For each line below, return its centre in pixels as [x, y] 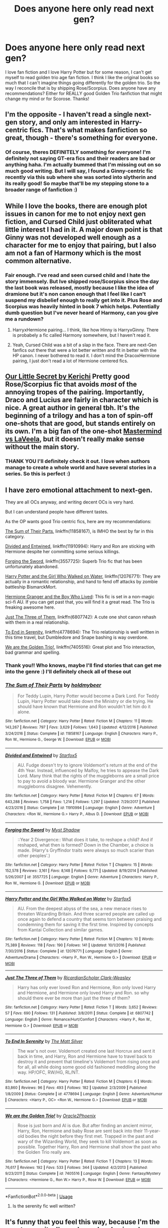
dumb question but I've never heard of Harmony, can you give [82, 313]
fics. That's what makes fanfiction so [88, 130]
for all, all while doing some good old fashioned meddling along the [86, 1067]
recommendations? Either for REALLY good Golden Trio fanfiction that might [84, 93]
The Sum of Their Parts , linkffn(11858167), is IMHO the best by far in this [79, 531]
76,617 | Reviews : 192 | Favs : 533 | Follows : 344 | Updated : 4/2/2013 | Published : [76, 1167]
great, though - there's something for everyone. [81, 138]
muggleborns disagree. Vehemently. [55, 786]
